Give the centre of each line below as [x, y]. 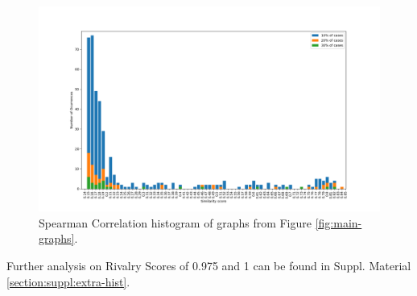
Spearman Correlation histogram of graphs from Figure [175, 222]
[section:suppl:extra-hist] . [68, 281]
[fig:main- [339, 222]
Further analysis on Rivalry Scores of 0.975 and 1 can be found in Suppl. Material [209, 266]
